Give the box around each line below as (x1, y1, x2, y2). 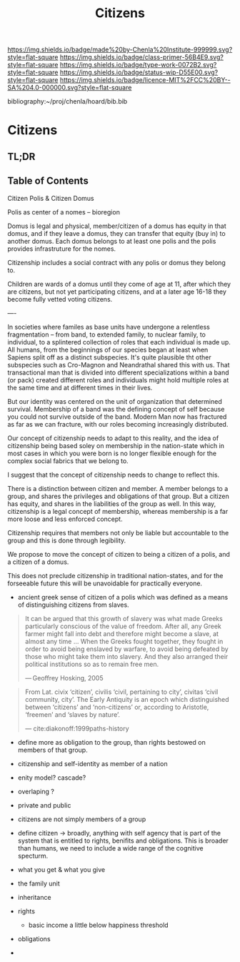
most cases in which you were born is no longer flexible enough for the (7, 449, 216, 457)
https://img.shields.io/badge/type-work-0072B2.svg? (59, 61, 217, 69)
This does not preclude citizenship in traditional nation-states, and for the (7, 571, 224, 580)
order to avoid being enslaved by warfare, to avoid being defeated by (24, 645, 229, 653)
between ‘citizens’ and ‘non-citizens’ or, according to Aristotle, (24, 703, 209, 711)
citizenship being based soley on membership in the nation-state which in (7, 441, 225, 450)
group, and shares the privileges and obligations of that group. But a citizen (7, 492, 230, 500)
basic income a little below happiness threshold (28, 921, 169, 929)
